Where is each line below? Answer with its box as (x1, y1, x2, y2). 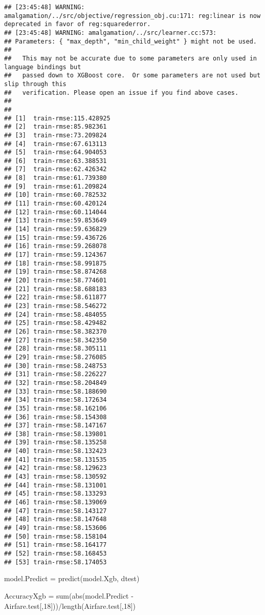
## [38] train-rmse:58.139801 (4, 430, 107, 438)
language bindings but (4, 63, 81, 71)
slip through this (4, 80, 67, 88)
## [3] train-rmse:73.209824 (4, 131, 107, 139)
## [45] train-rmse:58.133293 (4, 490, 107, 498)
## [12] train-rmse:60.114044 (4, 208, 107, 216)
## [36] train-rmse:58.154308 (4, 413, 107, 421)
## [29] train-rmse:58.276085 (4, 353, 107, 361)
